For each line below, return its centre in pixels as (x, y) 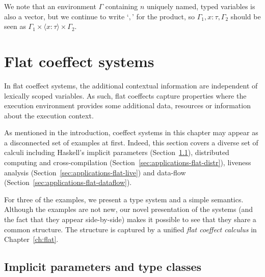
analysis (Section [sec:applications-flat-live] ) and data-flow (95, 172)
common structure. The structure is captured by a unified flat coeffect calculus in (130, 229)
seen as (15, 26)
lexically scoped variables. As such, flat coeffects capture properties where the (125, 95)
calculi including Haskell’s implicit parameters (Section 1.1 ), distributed (117, 152)
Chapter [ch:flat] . (31, 239)
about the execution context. (49, 115)
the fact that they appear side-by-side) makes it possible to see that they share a (130, 219)
